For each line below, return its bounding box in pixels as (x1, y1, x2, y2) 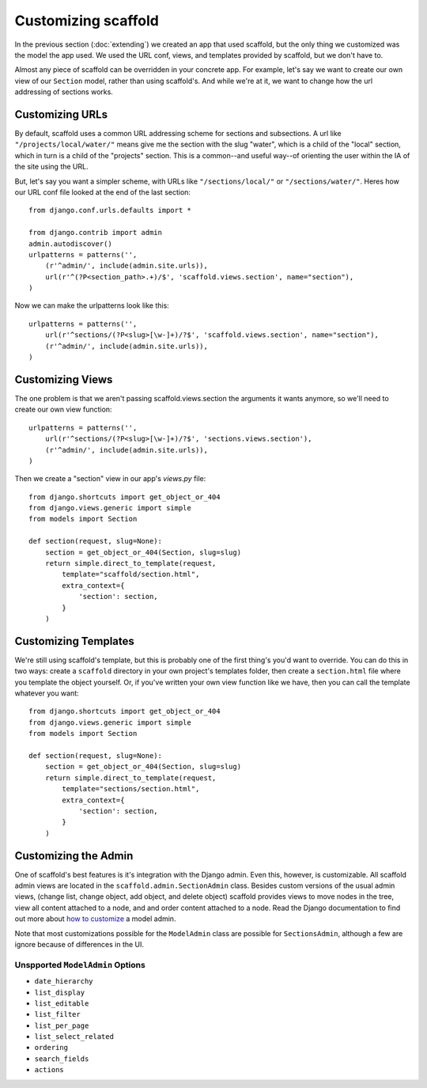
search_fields (34, 1054, 89, 1063)
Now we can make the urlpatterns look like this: (14, 301, 169, 310)
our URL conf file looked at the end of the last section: (14, 187, 191, 197)
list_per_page (34, 1021, 89, 1030)
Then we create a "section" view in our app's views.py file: (14, 474, 206, 483)
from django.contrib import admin (28, 228, 162, 237)
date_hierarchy (34, 977, 94, 986)
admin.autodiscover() (28, 239, 112, 248)
